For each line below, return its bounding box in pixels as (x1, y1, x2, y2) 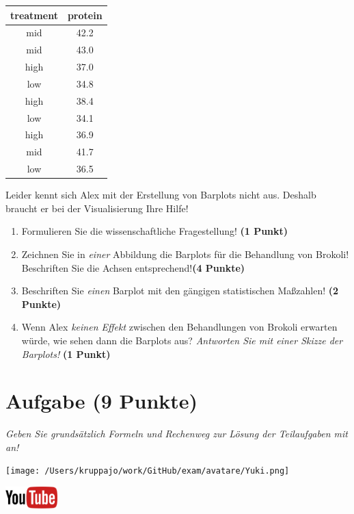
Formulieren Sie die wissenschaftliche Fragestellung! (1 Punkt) (21, 224, 288, 238)
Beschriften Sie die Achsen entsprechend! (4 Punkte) (21, 260, 245, 274)
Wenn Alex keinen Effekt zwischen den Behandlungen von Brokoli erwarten (21, 320, 338, 334)
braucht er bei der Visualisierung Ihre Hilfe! (5, 201, 189, 215)
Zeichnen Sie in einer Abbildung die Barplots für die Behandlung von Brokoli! (21, 246, 349, 261)
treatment (10, 8, 58, 22)
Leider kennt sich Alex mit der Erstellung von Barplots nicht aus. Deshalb (5, 188, 316, 202)
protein (67, 8, 103, 22)
